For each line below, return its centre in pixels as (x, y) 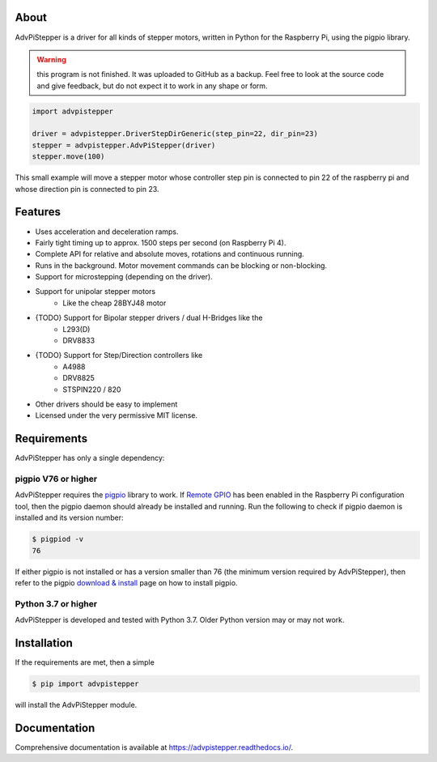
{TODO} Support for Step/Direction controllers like (119, 355)
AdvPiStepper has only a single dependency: (90, 458)
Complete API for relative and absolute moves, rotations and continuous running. (170, 254)
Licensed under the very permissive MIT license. (117, 415)
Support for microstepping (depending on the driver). (124, 277)
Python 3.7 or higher (56, 603)
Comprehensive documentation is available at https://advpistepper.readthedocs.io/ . (154, 747)
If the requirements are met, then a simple (85, 662)
